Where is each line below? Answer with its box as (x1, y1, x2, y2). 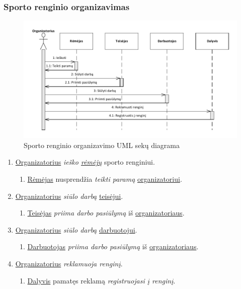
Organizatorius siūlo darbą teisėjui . (15, 190, 123, 201)
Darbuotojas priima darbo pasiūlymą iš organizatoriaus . (27, 241, 199, 252)
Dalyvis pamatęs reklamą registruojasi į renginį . (27, 275, 176, 285)
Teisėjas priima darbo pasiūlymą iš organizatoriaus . (27, 207, 185, 218)
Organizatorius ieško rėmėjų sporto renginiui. (15, 157, 155, 167)
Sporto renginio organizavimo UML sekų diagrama (24, 139, 180, 150)
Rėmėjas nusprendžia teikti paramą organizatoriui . (27, 173, 182, 184)
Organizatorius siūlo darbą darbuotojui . (15, 224, 137, 235)
